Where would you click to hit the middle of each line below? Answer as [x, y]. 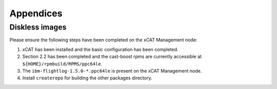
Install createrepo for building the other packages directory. [87, 78]
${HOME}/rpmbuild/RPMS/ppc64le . [62, 63]
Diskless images [38, 27]
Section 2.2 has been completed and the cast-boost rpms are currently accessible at [112, 57]
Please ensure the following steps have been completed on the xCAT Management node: [103, 40]
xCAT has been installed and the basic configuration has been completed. [100, 49]
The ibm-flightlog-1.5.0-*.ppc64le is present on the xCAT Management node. [112, 71]
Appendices [36, 13]
